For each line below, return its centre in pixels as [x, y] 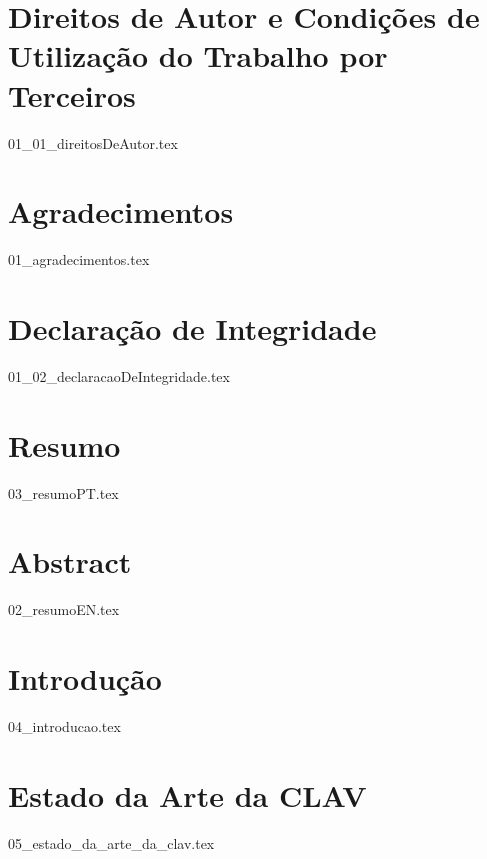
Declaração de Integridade [192, 328]
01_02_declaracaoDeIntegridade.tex [119, 375]
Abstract [70, 561]
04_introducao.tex [64, 726]
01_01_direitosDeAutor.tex [93, 142]
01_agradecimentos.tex [79, 259]
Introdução [85, 678]
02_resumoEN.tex [64, 609]
